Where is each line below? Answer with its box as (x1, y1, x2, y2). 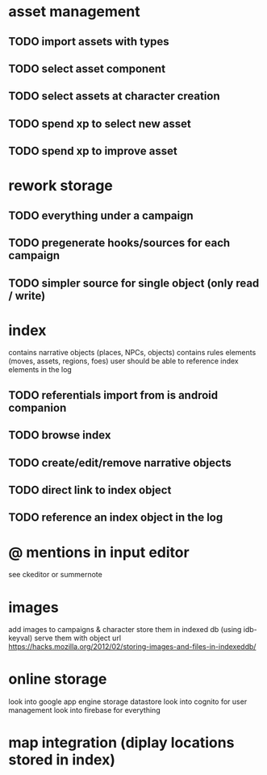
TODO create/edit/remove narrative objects (8, 455, 232, 470)
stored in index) (8, 751, 115, 769)
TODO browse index (8, 429, 111, 442)
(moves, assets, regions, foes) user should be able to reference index (8, 356, 240, 366)
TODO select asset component (8, 61, 166, 75)
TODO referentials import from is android (8, 388, 219, 402)
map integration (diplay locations (8, 734, 235, 752)
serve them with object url (34, 633, 122, 643)
